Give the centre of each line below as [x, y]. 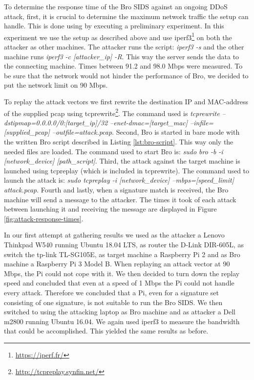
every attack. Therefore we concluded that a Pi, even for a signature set [111, 292]
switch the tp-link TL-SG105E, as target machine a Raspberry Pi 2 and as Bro [122, 254]
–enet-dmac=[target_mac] [149, 122]
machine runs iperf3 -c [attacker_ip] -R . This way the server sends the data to [122, 56]
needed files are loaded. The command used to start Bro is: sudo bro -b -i [114, 151]
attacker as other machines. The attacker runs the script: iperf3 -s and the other [124, 47]
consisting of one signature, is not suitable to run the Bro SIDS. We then [113, 302]
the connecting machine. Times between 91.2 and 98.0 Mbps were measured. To [123, 66]
